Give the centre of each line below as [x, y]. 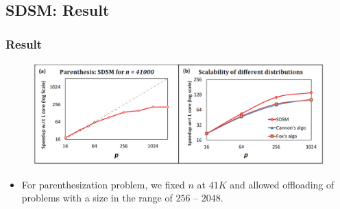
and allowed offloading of [282, 184]
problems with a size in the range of [97, 198]
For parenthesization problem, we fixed [103, 184]
